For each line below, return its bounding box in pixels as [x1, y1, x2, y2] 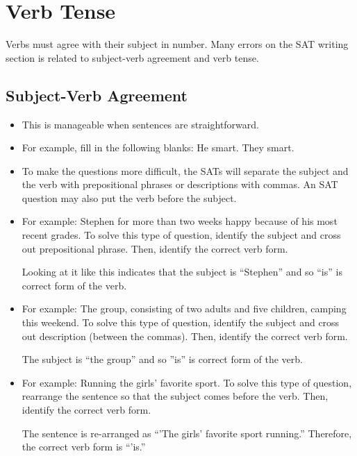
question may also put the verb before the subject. [22, 190, 237, 205]
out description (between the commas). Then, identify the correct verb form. [22, 328, 348, 343]
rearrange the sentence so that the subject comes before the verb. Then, [22, 389, 329, 403]
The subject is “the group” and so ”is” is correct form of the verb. [22, 352, 304, 366]
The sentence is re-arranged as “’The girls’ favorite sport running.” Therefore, [22, 425, 352, 440]
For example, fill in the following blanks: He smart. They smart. [22, 140, 294, 155]
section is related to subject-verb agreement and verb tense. [6, 50, 259, 65]
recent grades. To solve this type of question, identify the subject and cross [22, 228, 341, 242]
